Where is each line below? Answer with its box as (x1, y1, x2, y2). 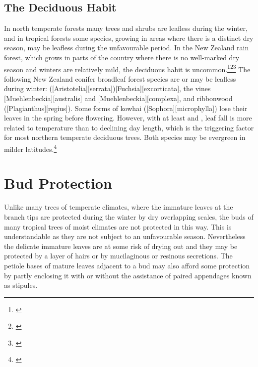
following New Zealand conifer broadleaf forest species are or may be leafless (4, 73, 236, 84)
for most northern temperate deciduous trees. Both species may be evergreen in (4, 132, 246, 142)
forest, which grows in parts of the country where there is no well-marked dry (4, 52, 240, 62)
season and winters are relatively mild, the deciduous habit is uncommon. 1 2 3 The (4, 62, 251, 74)
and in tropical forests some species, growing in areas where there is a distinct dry (4, 32, 254, 43)
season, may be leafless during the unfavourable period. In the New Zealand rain (4, 42, 249, 53)
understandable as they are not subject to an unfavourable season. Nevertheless (4, 231, 246, 242)
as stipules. (4, 280, 38, 290)
